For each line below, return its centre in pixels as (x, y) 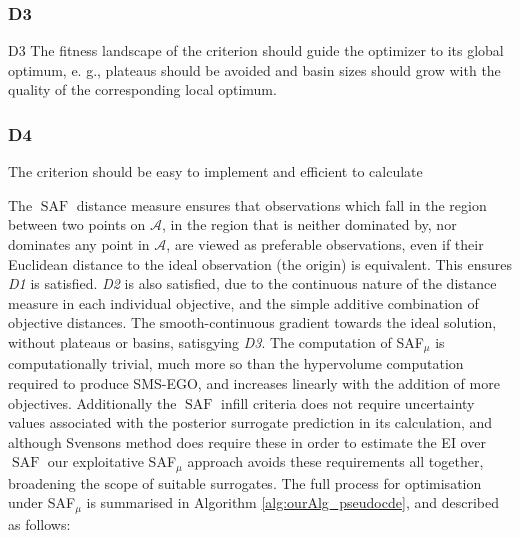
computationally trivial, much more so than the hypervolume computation (236, 363)
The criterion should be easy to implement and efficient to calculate (215, 171)
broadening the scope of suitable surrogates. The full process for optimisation (245, 482)
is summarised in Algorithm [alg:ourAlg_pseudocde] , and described (292, 502)
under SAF (42, 502)
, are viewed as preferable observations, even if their (325, 244)
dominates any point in (79, 244)
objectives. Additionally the (92, 402)
